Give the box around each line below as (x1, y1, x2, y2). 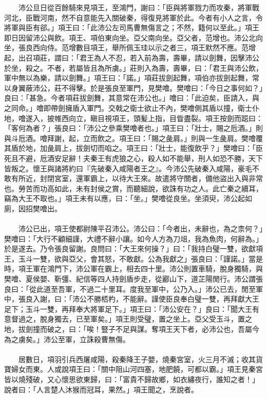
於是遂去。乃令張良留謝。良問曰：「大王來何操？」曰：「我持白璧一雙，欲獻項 (4, 243, 263, 254)
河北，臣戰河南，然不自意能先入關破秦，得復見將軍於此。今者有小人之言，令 (4, 12, 263, 23)
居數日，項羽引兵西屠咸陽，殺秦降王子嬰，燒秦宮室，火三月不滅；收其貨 (18, 353, 263, 364)
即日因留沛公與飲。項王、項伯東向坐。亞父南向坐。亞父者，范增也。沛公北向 (4, 32, 263, 43)
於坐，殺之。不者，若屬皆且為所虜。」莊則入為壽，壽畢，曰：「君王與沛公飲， (4, 62, 263, 73)
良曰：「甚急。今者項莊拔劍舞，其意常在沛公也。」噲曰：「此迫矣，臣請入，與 (4, 92, 259, 103)
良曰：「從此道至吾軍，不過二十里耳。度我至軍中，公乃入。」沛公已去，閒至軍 (4, 283, 263, 294)
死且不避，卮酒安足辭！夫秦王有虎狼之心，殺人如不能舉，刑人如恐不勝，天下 (4, 152, 263, 163)
